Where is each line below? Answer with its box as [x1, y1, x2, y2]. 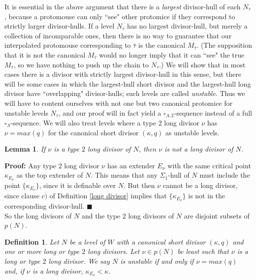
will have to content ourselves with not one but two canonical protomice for [4, 97, 233, 108]
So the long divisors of [4, 210, 72, 220]
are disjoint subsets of [184, 210, 250, 220]
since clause [4, 190, 39, 201]
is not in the [188, 190, 225, 201]
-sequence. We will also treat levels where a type [10, 117, 156, 127]
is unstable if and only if [120, 255, 194, 266]
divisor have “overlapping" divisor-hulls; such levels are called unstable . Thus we [4, 88, 245, 98]
